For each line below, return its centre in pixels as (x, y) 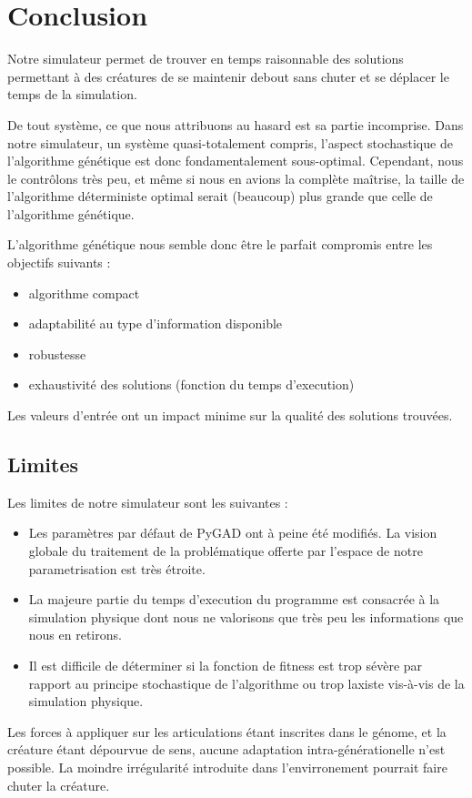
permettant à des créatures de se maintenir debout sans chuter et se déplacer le (228, 76)
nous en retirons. (75, 635)
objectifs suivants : (59, 263)
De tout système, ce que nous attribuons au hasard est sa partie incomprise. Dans (236, 124)
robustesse (57, 354)
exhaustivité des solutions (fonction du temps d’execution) (191, 384)
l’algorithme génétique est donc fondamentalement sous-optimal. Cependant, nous (236, 161)
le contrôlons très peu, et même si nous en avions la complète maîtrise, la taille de (236, 178)
